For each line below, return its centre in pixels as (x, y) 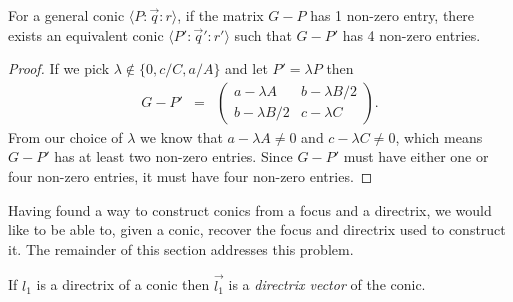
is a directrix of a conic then (123, 284)
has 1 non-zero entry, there (392, 15)
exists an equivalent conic (86, 34)
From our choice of (65, 136)
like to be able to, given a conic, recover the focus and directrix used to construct (257, 229)
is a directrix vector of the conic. (327, 284)
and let (246, 68)
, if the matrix (220, 15)
